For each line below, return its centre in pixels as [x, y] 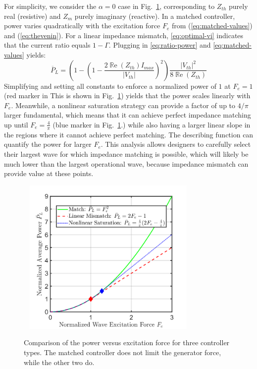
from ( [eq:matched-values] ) [212, 26]
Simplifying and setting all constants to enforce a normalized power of [110, 86]
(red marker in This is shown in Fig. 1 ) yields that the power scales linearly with [127, 95]
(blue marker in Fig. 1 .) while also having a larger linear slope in [152, 124]
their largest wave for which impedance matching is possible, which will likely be [126, 154]
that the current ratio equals [47, 45]
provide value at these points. [49, 173]
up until [16, 124]
